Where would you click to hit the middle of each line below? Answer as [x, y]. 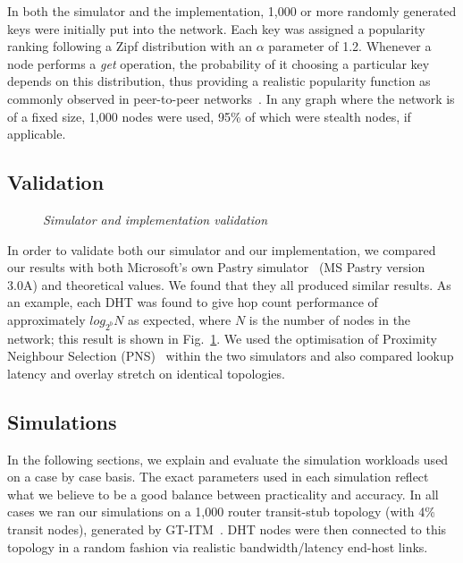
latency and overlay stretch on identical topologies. [146, 373]
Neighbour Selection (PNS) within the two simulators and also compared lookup [231, 356]
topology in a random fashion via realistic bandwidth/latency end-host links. [218, 546]
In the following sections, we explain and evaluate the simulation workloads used [228, 459]
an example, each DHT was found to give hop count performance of [193, 302]
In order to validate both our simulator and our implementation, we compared [222, 249]
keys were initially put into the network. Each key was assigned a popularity [216, 28]
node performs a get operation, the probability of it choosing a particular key [219, 63]
